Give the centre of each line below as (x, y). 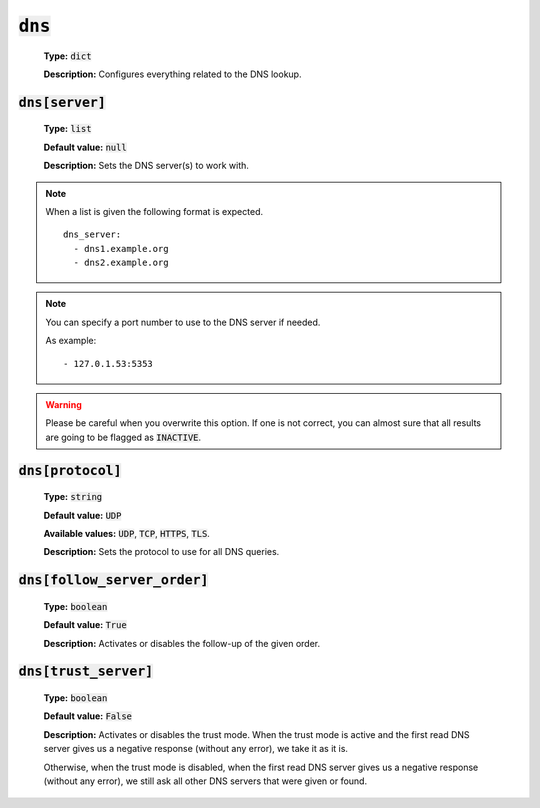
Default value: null (85, 147)
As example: (71, 341)
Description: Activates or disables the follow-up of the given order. (181, 643)
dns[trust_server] (86, 671)
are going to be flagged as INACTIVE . (123, 437)
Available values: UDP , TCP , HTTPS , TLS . (126, 533)
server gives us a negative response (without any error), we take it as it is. (196, 749)
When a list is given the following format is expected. (154, 211)
